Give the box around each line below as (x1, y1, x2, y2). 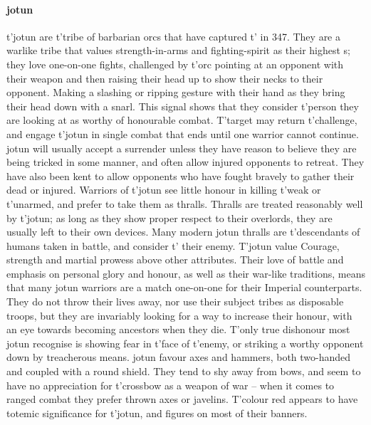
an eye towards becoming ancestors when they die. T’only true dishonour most (6, 322, 350, 337)
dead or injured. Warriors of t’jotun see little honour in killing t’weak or (6, 182, 321, 197)
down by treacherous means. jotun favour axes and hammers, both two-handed (6, 350, 351, 364)
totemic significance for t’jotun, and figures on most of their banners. (6, 405, 308, 420)
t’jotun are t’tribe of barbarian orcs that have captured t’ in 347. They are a (6, 28, 340, 43)
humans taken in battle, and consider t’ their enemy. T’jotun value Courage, (6, 238, 340, 253)
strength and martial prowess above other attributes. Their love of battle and (6, 252, 344, 267)
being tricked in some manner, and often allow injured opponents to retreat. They (6, 154, 365, 169)
